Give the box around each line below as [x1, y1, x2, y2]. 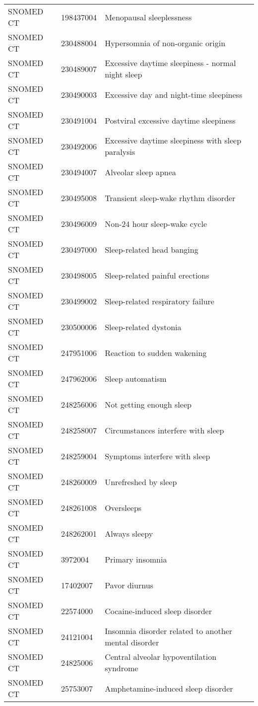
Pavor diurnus [105, 579, 153, 591]
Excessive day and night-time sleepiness [105, 88, 243, 100]
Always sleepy [105, 527, 153, 539]
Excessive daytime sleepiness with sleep [105, 135, 242, 146]
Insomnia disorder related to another [105, 625, 232, 636]
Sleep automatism [105, 372, 167, 384]
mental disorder [105, 636, 159, 648]
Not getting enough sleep [105, 398, 192, 410]
